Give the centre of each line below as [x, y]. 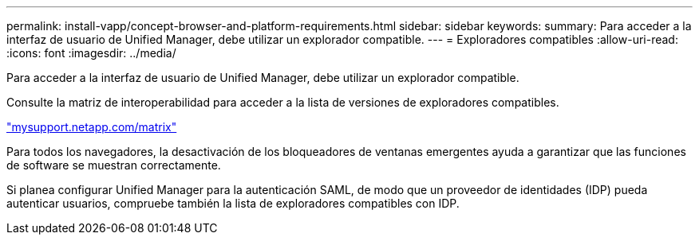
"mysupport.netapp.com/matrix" [92, 127]
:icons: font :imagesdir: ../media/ [91, 53]
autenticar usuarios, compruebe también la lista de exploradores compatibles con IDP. [233, 203]
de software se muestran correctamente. [114, 165]
